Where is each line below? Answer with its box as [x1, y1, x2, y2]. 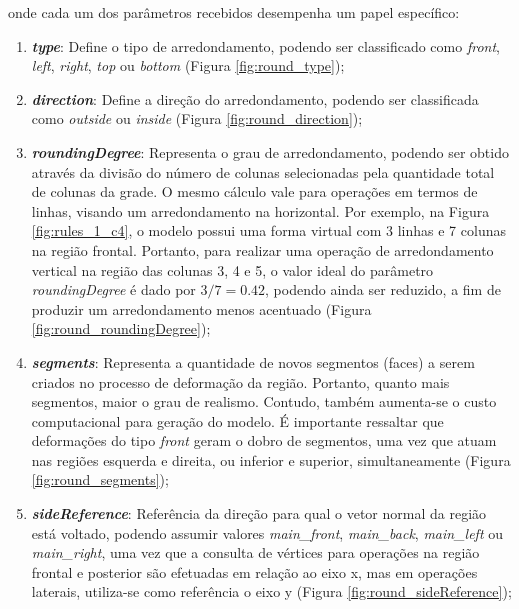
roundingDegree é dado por [31, 279, 196, 300]
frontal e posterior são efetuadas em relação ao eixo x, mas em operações [31, 561, 478, 582]
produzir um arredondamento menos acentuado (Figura [31, 298, 372, 319]
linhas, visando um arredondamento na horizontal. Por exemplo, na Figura [31, 200, 490, 221]
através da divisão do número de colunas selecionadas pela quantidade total [31, 161, 495, 182]
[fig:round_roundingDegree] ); [31, 318, 211, 339]
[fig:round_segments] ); [31, 469, 169, 490]
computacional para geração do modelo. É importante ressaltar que [31, 410, 444, 431]
